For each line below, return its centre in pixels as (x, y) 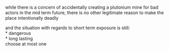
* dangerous (18, 33)
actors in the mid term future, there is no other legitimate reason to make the (84, 13)
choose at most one (26, 44)
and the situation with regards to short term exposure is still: (68, 28)
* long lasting (19, 38)
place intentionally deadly (32, 18)
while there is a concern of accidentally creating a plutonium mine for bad (82, 7)
